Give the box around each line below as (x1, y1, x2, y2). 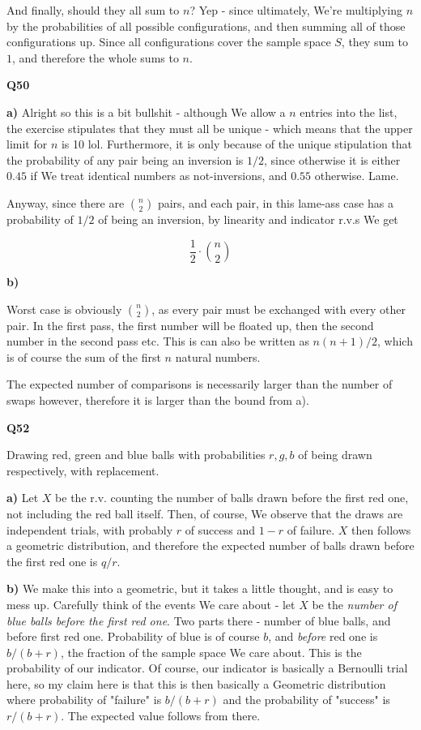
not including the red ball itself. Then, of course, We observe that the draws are (6, 505, 403, 522)
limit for (6, 135, 48, 152)
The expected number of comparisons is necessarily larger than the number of (6, 376, 393, 393)
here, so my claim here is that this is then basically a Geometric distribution (6, 675, 386, 692)
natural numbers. (175, 348, 261, 365)
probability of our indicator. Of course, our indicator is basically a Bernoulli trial (6, 659, 408, 676)
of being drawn (298, 446, 372, 463)
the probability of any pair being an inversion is (6, 151, 244, 168)
